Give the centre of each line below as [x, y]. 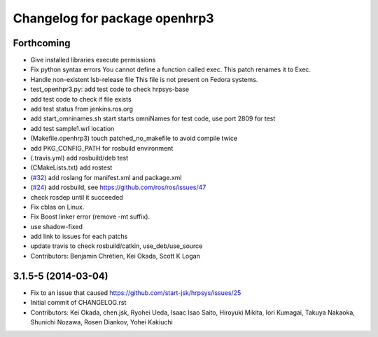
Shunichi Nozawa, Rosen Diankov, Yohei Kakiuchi [101, 322]
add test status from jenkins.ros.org [82, 109]
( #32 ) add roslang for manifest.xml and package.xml [106, 177]
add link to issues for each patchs [79, 236]
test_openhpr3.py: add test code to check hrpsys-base [110, 89]
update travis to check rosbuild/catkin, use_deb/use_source [117, 246]
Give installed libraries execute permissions [93, 60]
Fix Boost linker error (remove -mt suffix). [90, 216]
